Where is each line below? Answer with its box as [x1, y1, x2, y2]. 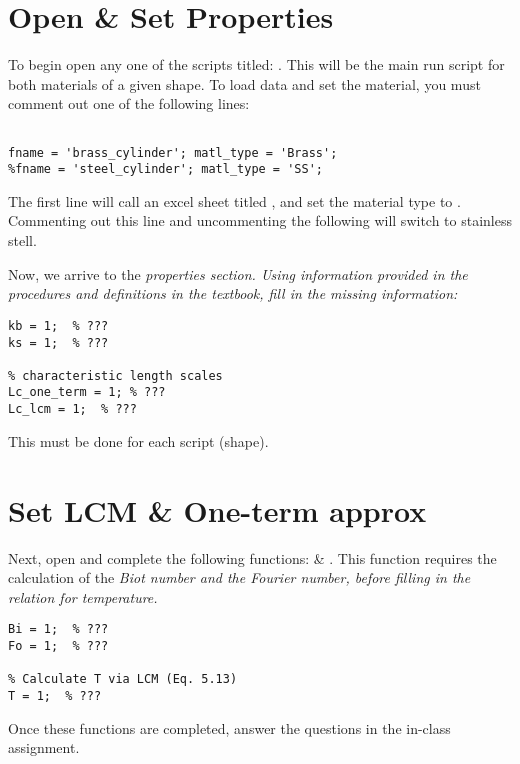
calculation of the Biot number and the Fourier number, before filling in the [8, 567, 471, 588]
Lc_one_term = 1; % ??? [8, 385, 166, 400]
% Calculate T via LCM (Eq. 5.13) [8, 672, 238, 687]
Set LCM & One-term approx [8, 489, 427, 530]
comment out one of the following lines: [8, 93, 250, 114]
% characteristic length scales [8, 368, 223, 383]
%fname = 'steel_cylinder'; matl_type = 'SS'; [8, 162, 323, 177]
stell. [8, 230, 37, 251]
